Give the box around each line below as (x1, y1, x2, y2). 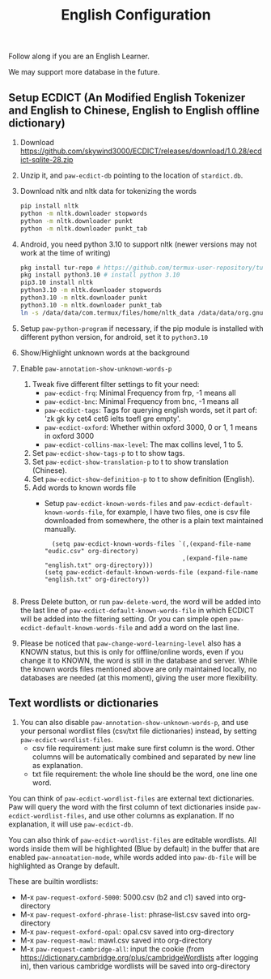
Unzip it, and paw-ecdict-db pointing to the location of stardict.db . (19, 170, 243, 180)
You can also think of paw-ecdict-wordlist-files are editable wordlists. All (8, 835, 257, 845)
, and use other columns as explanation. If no (84, 811, 235, 821)
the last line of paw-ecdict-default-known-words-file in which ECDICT (19, 605, 255, 615)
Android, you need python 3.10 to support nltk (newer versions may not (19, 239, 257, 249)
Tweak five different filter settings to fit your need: (32, 379, 200, 389)
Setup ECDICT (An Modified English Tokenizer (8, 91, 246, 105)
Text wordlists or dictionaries (8, 696, 159, 711)
